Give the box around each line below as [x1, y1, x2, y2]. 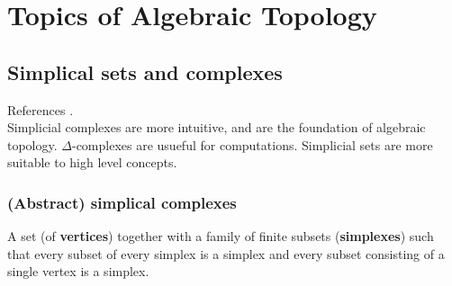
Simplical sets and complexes [7, 58, 283, 85]
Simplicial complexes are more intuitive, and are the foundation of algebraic [7, 118, 426, 137]
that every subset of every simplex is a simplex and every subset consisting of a [7, 244, 445, 263]
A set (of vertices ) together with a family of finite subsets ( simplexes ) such [7, 227, 434, 246]
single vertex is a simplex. [7, 262, 149, 281]
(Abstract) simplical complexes [7, 191, 237, 213]
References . [7, 100, 74, 119]
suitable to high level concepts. [7, 153, 177, 172]
